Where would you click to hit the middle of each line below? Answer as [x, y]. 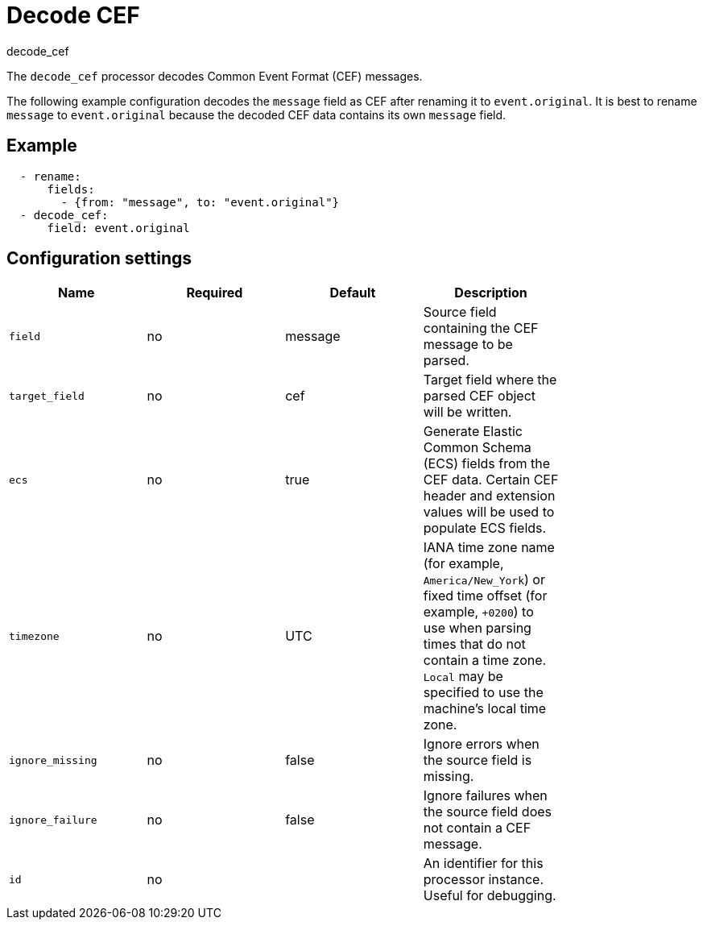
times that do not [474, 644]
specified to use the [483, 693]
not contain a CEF [477, 828]
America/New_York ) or [484, 580]
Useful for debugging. [490, 896]
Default [353, 293]
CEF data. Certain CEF [491, 480]
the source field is [478, 760]
